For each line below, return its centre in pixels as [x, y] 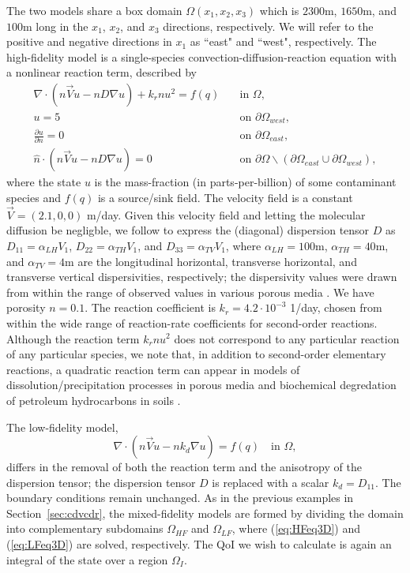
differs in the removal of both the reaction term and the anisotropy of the [184, 467]
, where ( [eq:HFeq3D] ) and [296, 528]
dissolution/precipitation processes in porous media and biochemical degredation [201, 385]
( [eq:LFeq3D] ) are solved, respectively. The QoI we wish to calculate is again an [199, 544]
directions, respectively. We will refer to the [268, 26]
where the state [44, 182]
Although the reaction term [73, 338]
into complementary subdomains [85, 528]
